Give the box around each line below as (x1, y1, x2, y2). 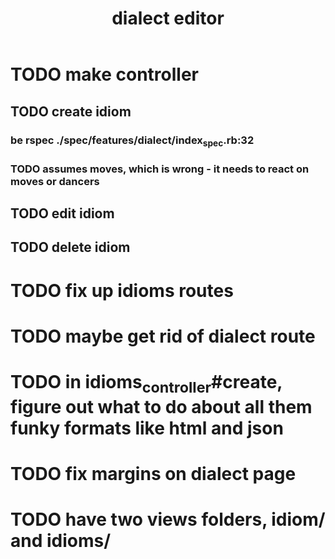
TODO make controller (10, 63, 200, 86)
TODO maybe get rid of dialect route (10, 325, 316, 347)
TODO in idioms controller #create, (10, 371, 283, 397)
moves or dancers (10, 174, 100, 188)
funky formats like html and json (10, 417, 284, 439)
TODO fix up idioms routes (10, 279, 234, 302)
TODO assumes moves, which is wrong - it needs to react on (10, 162, 310, 176)
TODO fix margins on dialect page (10, 462, 297, 485)
